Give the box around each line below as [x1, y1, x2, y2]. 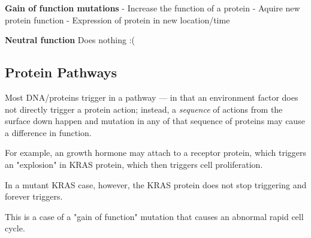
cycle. [5, 222, 25, 234]
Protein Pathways [5, 63, 117, 82]
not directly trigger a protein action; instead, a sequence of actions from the [5, 103, 283, 115]
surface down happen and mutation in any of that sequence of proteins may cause [5, 115, 305, 127]
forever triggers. [5, 190, 63, 203]
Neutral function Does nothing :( [5, 34, 135, 46]
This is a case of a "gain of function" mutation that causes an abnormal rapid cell [5, 210, 304, 222]
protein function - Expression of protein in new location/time [5, 13, 230, 26]
